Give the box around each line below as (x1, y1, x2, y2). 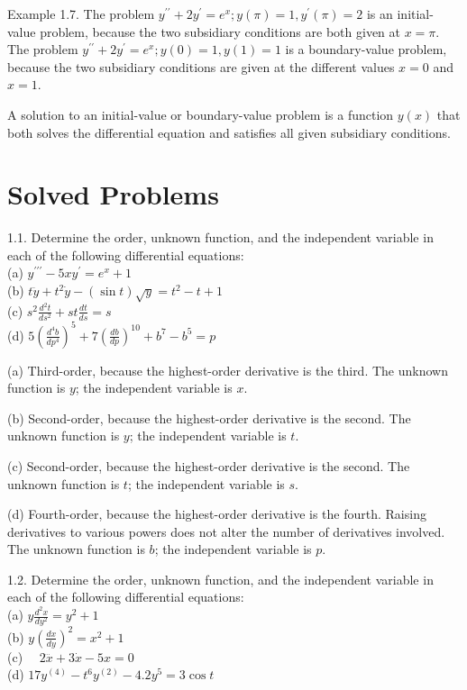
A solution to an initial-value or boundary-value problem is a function (7, 104, 394, 123)
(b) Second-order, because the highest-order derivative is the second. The (7, 408, 411, 427)
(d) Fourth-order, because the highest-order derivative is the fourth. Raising (7, 504, 426, 523)
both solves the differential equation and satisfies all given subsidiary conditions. (7, 123, 451, 141)
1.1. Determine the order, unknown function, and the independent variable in (7, 228, 434, 247)
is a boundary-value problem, (285, 40, 447, 59)
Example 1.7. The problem (7, 5, 155, 23)
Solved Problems (7, 176, 219, 213)
